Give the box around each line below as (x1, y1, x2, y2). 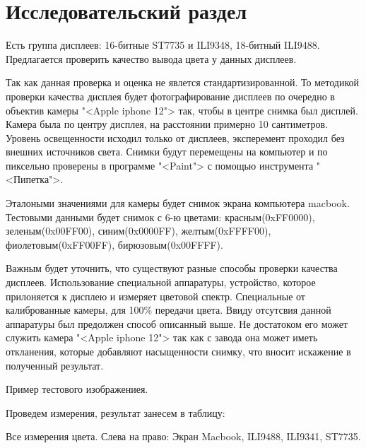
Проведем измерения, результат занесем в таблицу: (6, 405, 225, 420)
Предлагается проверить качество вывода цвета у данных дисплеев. (6, 51, 297, 66)
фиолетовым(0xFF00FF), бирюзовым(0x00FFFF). (6, 237, 223, 252)
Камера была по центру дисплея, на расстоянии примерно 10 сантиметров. (6, 117, 329, 131)
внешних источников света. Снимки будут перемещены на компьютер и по (6, 144, 328, 159)
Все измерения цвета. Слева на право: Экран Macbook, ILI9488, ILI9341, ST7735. (6, 429, 361, 444)
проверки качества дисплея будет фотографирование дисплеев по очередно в (6, 88, 335, 103)
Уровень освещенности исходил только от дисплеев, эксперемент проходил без (6, 130, 345, 145)
